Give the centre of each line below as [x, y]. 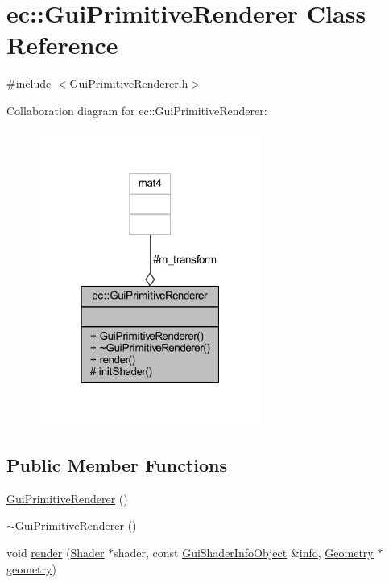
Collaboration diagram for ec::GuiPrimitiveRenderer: [137, 110]
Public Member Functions [117, 464]
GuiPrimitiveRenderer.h [129, 83]
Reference [62, 45]
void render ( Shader [56, 552]
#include [29, 83]
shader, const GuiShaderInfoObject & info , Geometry [244, 552]
